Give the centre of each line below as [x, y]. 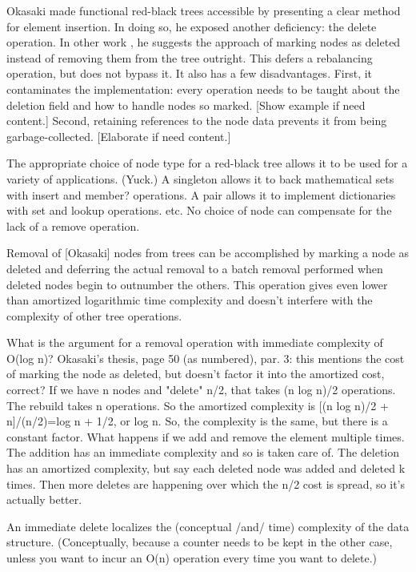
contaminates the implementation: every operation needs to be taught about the [203, 89]
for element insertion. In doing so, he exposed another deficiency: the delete [192, 26]
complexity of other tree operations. [94, 315]
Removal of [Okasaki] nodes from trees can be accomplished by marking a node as [208, 253]
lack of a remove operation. [73, 226]
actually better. [44, 499]
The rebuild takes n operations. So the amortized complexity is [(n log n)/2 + [198, 405]
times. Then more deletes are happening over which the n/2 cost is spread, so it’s [206, 483]
